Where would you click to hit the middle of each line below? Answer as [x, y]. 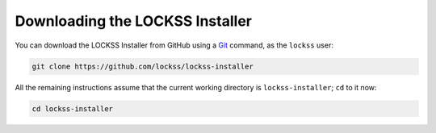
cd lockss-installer [72, 108]
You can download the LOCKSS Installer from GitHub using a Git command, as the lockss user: [174, 45]
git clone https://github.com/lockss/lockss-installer [143, 66]
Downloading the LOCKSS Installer [133, 21]
